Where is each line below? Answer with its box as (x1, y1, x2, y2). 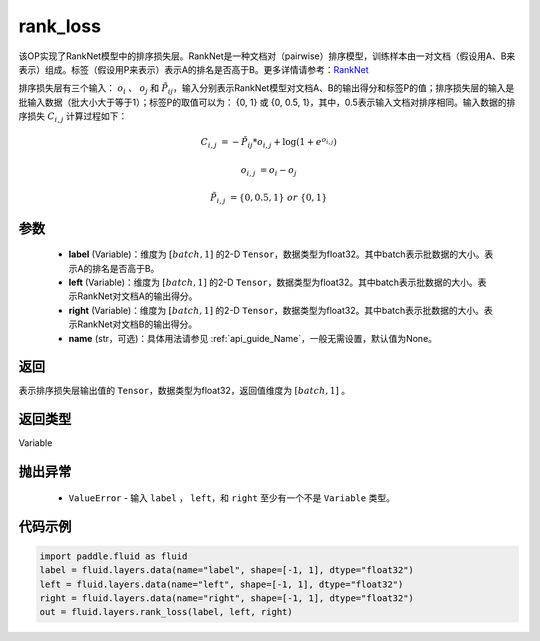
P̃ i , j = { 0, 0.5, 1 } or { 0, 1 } (210, 192, 328, 206)
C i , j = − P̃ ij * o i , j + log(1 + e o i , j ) (200, 135, 337, 150)
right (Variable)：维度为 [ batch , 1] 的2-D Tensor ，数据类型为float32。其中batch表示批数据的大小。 (68, 304, 485, 316)
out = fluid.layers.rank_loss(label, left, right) (39, 606, 294, 618)
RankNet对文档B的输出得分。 (76, 318, 198, 330)
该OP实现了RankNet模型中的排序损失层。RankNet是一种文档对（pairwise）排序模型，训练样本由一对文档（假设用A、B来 (18, 50, 516, 62)
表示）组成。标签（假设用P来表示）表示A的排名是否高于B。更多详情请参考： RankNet (18, 63, 369, 75)
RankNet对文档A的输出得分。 (76, 290, 198, 302)
